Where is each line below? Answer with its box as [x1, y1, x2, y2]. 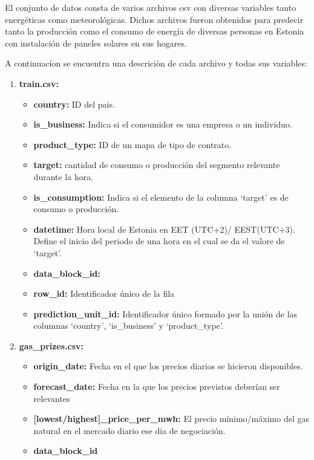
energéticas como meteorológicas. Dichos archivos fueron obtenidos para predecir [5, 13, 304, 25]
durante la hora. [33, 170, 94, 183]
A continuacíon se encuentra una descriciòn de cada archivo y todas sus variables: [5, 57, 307, 70]
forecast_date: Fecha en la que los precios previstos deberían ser [33, 380, 280, 393]
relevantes [33, 392, 70, 404]
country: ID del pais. [33, 97, 115, 110]
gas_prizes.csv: [19, 339, 84, 352]
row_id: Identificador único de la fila [33, 287, 175, 300]
